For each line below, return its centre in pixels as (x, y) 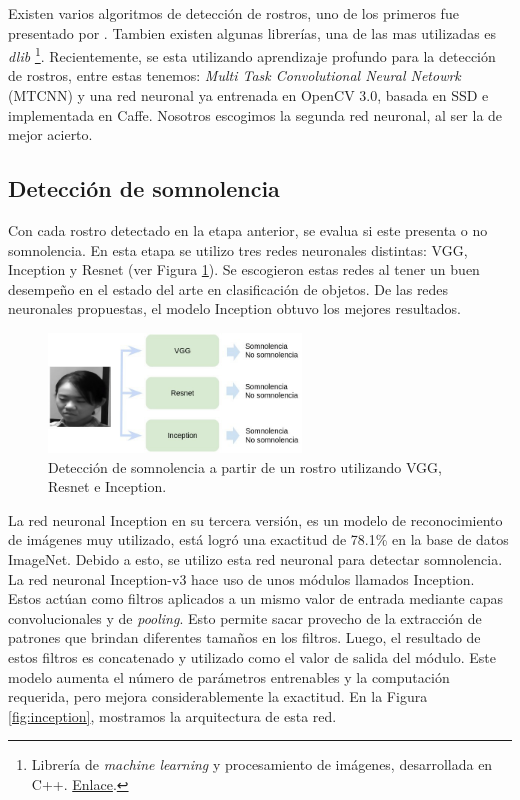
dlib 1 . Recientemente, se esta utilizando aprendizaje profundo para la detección (252, 54)
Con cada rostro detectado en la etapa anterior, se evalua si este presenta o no (248, 230)
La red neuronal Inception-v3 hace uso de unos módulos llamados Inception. (241, 578)
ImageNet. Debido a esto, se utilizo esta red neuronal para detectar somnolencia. (255, 559)
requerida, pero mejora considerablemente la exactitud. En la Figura (218, 696)
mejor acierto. (50, 134)
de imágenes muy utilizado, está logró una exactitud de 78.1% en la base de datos (258, 539)
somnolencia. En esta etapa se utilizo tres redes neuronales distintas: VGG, (238, 249)
